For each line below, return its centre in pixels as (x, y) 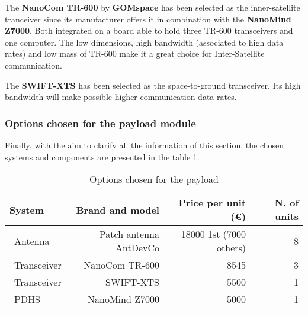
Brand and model (118, 209)
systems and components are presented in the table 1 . (102, 156)
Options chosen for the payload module (100, 123)
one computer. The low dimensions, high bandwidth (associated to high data (144, 42)
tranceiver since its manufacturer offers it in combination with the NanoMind (148, 19)
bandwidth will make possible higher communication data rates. (121, 97)
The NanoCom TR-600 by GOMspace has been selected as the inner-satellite (153, 7)
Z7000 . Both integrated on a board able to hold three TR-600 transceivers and (149, 30)
